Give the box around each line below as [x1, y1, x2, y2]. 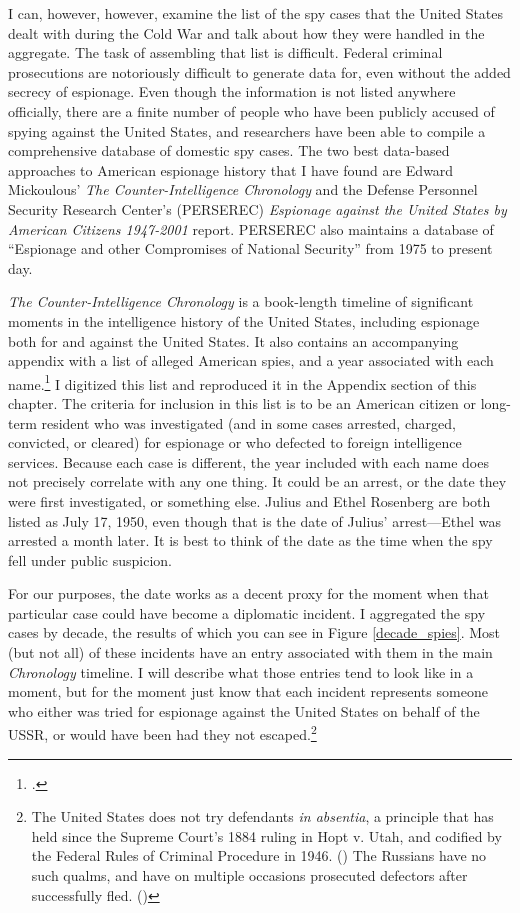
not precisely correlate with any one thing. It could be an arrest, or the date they [8, 471, 507, 492]
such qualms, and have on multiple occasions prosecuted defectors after [31, 865, 468, 886]
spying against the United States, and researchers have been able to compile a [8, 120, 486, 141]
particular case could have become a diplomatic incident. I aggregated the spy [8, 602, 486, 623]
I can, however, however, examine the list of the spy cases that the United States [8, 3, 504, 23]
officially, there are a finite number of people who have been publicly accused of [8, 100, 495, 121]
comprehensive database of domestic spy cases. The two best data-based [8, 140, 450, 161]
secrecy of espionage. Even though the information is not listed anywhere [8, 81, 456, 102]
